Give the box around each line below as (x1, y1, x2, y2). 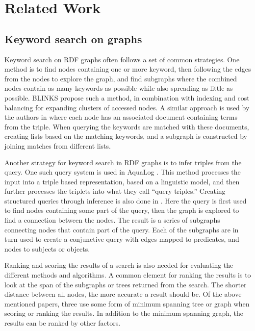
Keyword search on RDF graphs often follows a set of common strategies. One (4, 54, 240, 64)
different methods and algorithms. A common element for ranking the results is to (4, 270, 251, 280)
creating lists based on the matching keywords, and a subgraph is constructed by (4, 131, 247, 141)
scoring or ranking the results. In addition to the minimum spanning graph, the (4, 308, 244, 318)
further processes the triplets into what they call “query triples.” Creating (4, 186, 226, 196)
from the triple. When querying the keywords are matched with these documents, (4, 121, 249, 131)
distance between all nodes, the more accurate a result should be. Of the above (4, 289, 242, 299)
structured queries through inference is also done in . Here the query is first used (4, 195, 247, 205)
